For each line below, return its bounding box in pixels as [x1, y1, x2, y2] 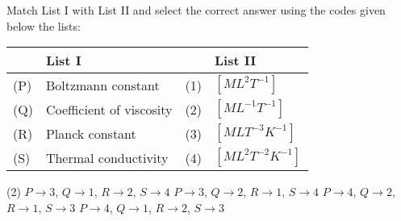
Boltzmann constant [45, 75, 160, 94]
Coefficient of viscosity [45, 99, 173, 119]
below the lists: [6, 17, 81, 34]
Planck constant [45, 123, 136, 143]
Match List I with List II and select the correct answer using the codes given [6, 2, 386, 18]
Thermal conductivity [45, 148, 169, 167]
